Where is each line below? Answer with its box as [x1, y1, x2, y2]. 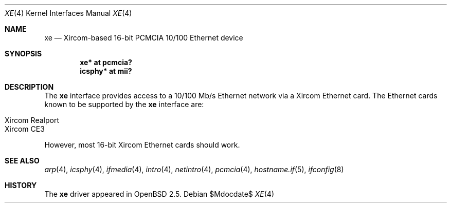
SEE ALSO [5, 156, 40, 165]
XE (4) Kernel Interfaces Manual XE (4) [5, 9, 132, 17]
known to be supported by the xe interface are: [44, 100, 204, 109]
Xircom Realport [5, 116, 59, 125]
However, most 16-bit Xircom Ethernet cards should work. [44, 140, 240, 149]
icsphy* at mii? [80, 67, 132, 75]
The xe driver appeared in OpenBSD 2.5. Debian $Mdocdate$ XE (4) [44, 190, 275, 198]
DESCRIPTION [5, 82, 54, 91]
